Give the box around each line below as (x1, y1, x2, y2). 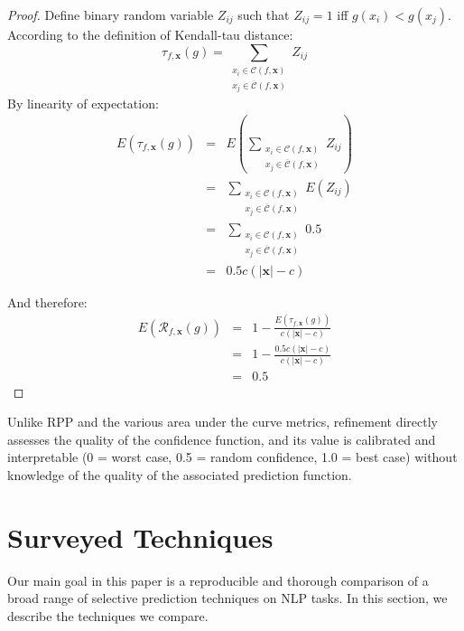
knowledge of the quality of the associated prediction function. (7, 466, 352, 485)
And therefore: (7, 292, 88, 311)
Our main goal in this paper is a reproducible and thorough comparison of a (7, 570, 429, 589)
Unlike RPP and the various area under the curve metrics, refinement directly (7, 412, 439, 431)
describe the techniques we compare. (7, 606, 209, 625)
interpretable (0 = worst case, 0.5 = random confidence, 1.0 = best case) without (7, 447, 458, 466)
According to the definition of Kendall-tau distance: (7, 25, 293, 43)
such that (237, 5, 290, 24)
